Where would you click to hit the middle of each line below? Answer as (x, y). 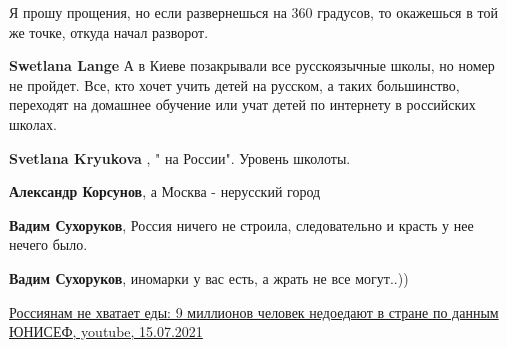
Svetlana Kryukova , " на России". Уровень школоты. (180, 157)
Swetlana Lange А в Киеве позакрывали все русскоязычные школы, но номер (252, 65)
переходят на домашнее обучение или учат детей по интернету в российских (242, 104)
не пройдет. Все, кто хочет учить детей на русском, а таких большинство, (234, 84)
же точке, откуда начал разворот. (109, 31)
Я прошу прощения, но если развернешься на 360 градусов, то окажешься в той (253, 12)
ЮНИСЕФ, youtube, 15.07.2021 (106, 331)
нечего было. (48, 244)
